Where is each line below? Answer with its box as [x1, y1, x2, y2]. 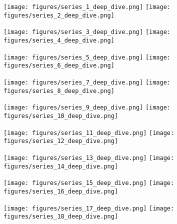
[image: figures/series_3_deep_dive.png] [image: [3, 28, 170, 36]
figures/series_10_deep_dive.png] [3, 112, 118, 119]
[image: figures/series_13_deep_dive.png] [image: [3, 154, 174, 161]
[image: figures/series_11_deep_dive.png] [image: [3, 129, 174, 136]
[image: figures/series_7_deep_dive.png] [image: [3, 78, 170, 86]
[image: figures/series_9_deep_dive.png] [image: [3, 104, 170, 111]
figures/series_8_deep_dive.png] [3, 87, 114, 94]
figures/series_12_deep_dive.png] [3, 137, 118, 145]
